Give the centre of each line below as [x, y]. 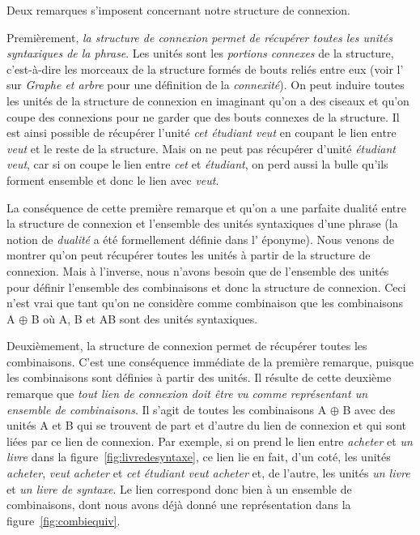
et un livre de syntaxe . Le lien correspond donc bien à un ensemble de [179, 488]
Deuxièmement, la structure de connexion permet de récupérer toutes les [187, 346]
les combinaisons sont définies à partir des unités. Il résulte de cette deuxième [199, 377]
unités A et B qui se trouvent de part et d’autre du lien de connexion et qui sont [207, 425]
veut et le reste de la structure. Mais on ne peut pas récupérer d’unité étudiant [201, 148]
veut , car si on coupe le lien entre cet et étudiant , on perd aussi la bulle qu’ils [197, 164]
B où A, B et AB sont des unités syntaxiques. [144, 318]
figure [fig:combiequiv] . [64, 520]
